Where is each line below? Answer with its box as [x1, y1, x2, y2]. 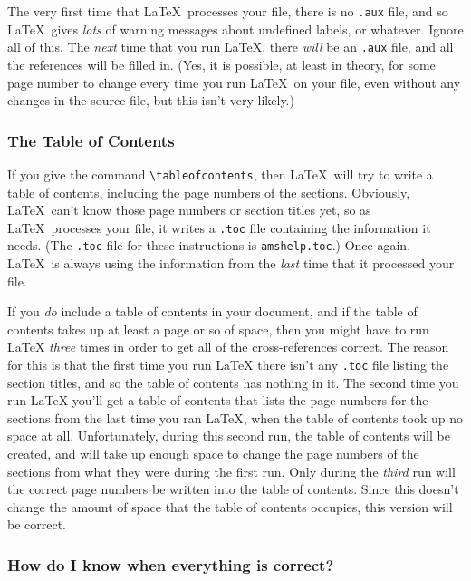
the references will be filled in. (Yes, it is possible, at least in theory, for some [7, 54, 436, 73]
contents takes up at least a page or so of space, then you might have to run [7, 319, 429, 338]
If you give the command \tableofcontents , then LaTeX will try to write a [7, 164, 433, 183]
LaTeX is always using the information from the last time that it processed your [7, 254, 455, 273]
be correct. [7, 515, 67, 534]
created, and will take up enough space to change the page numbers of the [7, 444, 419, 463]
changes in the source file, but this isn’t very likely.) [7, 91, 294, 110]
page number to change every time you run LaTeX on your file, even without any [7, 73, 461, 92]
